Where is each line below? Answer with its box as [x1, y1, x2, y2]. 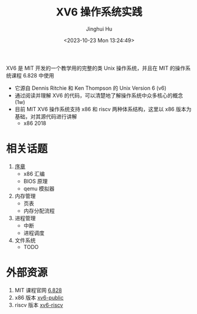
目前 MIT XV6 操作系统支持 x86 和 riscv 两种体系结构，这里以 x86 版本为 [14, 105, 192, 112]
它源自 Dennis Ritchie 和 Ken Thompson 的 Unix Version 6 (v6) [14, 84, 167, 92]
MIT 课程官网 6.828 [14, 286, 62, 293]
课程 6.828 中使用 [11, 72, 54, 79]
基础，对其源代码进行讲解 [14, 113, 77, 120]
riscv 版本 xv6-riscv [14, 301, 63, 308]
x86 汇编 [23, 170, 45, 177]
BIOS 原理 [23, 177, 48, 184]
